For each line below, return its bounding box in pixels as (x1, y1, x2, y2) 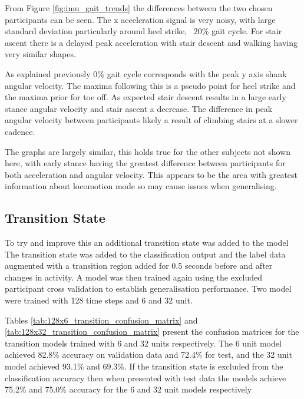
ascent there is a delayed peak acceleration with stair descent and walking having (5, 36, 298, 48)
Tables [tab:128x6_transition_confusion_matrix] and (5, 314, 198, 326)
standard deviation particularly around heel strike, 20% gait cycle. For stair (5, 25, 282, 37)
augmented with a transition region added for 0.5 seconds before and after (5, 259, 273, 272)
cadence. (5, 125, 35, 137)
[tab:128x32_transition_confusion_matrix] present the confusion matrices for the (5, 325, 299, 338)
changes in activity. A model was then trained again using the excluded (5, 271, 262, 283)
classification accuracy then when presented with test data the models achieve (5, 371, 286, 384)
